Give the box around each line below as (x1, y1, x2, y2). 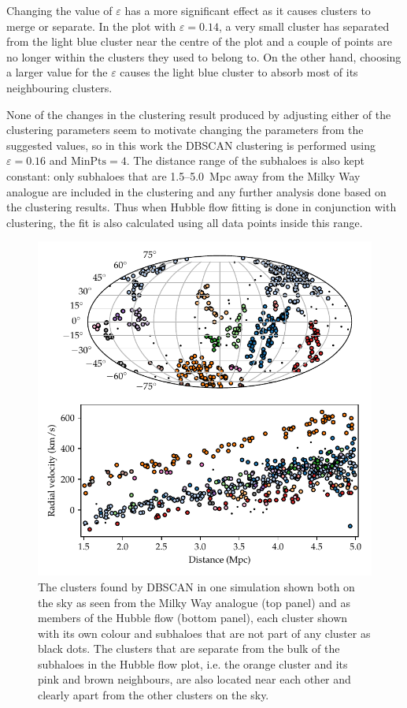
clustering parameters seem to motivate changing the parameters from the (6, 121, 364, 138)
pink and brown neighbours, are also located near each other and (38, 671, 351, 688)
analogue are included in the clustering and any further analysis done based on (6, 183, 387, 199)
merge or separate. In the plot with (6, 17, 176, 34)
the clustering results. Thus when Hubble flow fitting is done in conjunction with (6, 199, 397, 215)
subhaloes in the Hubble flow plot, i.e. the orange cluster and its (38, 655, 348, 672)
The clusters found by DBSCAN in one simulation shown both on (38, 578, 355, 594)
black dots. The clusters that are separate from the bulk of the (38, 640, 340, 657)
